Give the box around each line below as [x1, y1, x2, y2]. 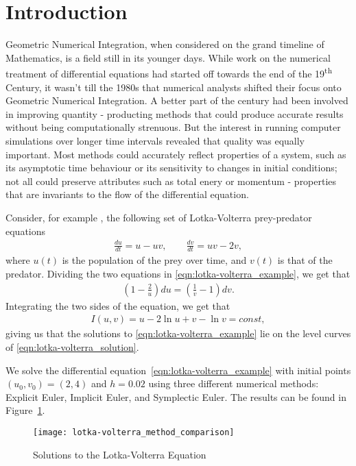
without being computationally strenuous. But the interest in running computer [5, 120, 341, 134]
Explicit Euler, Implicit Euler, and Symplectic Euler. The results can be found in [5, 389, 346, 404]
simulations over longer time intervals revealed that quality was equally [5, 133, 305, 147]
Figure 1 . [5, 403, 45, 417]
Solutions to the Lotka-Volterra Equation [33, 447, 206, 461]
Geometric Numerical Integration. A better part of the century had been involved [5, 93, 348, 108]
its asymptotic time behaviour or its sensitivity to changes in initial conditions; [5, 160, 337, 175]
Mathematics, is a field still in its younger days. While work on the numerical [5, 50, 331, 64]
